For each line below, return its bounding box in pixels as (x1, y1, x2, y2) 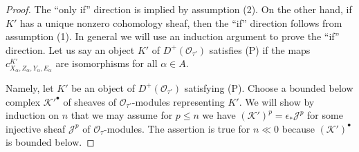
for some (307, 108, 343, 122)
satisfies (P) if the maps (209, 42, 311, 57)
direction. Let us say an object (6, 42, 135, 57)
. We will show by (239, 94, 315, 108)
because (282, 121, 315, 135)
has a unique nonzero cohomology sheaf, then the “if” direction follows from (19, 15, 342, 30)
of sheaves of (63, 94, 117, 108)
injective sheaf (6, 121, 66, 135)
